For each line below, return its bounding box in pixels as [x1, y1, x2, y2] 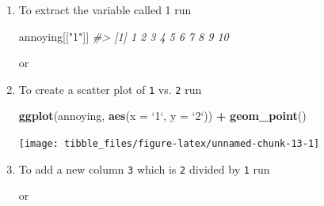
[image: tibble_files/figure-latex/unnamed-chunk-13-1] [18, 138, 320, 150]
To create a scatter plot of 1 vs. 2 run [18, 81, 202, 97]
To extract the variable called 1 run [18, 2, 192, 17]
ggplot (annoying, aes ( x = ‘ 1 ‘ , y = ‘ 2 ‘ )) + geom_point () [18, 107, 307, 124]
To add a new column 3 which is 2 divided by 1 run [18, 160, 270, 177]
